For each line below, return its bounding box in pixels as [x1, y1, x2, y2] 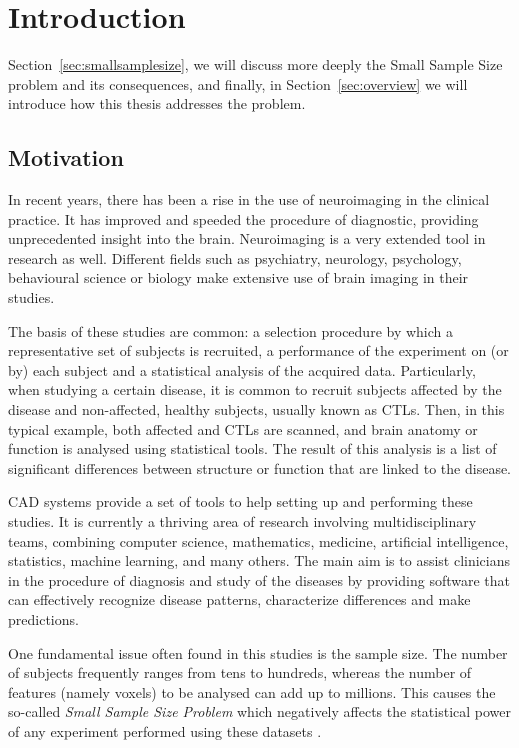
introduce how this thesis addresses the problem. [8, 93, 306, 114]
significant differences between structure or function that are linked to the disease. [8, 457, 512, 478]
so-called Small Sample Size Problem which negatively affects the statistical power [8, 701, 512, 722]
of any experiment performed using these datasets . [8, 720, 322, 741]
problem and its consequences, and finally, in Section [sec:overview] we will [8, 73, 468, 94]
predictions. [8, 608, 79, 629]
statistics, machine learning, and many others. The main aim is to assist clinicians [8, 550, 511, 571]
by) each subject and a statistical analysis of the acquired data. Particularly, [8, 359, 476, 380]
